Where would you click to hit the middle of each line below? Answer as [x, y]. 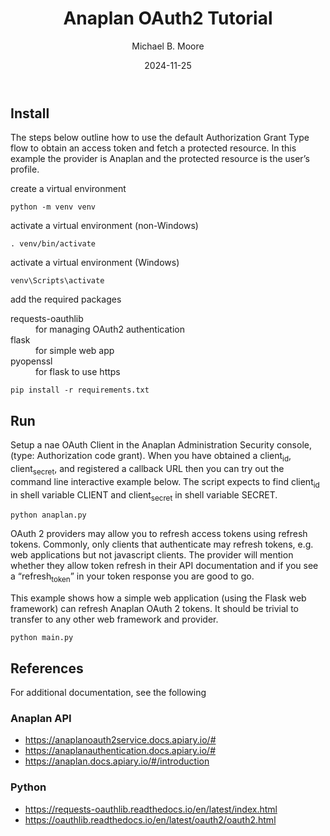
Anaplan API [41, 718]
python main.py [42, 638]
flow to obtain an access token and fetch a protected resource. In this [153, 148]
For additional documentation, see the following [108, 692]
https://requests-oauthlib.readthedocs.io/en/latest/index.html [151, 809]
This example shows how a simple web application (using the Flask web [158, 598]
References [47, 668]
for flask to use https [78, 372]
